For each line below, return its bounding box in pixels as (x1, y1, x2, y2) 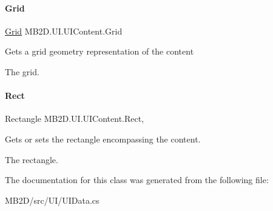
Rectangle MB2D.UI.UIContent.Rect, (5, 112, 144, 125)
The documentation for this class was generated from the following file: (5, 173, 269, 186)
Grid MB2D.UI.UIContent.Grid (5, 24, 123, 37)
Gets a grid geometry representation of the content (5, 45, 194, 58)
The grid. (5, 65, 39, 78)
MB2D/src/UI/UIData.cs (5, 193, 99, 206)
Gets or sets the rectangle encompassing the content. (5, 132, 201, 145)
